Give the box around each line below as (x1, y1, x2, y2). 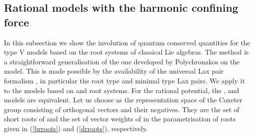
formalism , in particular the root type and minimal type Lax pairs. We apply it (4, 75, 245, 85)
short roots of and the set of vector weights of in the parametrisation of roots (4, 114, 236, 124)
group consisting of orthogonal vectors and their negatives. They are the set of (4, 104, 240, 114)
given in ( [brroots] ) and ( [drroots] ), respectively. (4, 123, 148, 133)
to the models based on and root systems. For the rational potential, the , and (4, 85, 239, 95)
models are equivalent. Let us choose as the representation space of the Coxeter (4, 95, 243, 105)
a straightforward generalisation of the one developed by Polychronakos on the (4, 56, 240, 66)
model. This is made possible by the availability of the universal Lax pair (4, 66, 224, 76)
